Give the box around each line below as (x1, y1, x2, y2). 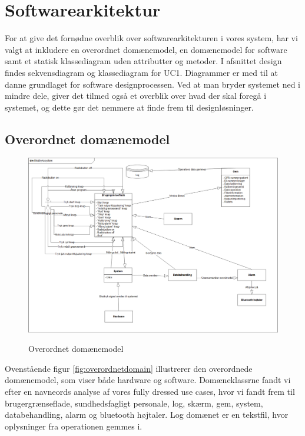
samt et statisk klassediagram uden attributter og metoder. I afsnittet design (5, 55, 282, 67)
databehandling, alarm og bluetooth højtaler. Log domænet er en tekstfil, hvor (5, 408, 289, 421)
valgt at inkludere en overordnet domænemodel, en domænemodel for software (5, 43, 287, 55)
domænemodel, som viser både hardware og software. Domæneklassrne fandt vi (5, 374, 291, 386)
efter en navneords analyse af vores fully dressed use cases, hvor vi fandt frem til (5, 385, 295, 397)
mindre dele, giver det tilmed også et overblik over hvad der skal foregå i (5, 89, 267, 102)
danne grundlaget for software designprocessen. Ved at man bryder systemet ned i (5, 78, 300, 90)
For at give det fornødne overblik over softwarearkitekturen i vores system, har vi (5, 32, 298, 44)
